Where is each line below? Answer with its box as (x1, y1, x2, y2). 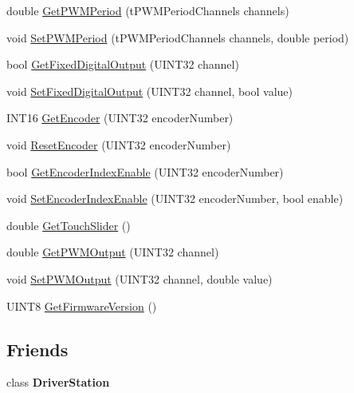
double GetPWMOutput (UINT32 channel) (6, 244, 219, 260)
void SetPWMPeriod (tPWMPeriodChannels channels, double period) (6, 29, 349, 46)
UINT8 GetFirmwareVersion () (6, 297, 157, 314)
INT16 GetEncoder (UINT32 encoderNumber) (6, 109, 234, 126)
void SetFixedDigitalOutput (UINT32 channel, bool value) (6, 82, 293, 99)
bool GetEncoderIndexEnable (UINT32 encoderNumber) (6, 163, 284, 180)
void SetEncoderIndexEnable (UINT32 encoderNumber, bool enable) (6, 190, 344, 207)
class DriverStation (6, 374, 110, 391)
